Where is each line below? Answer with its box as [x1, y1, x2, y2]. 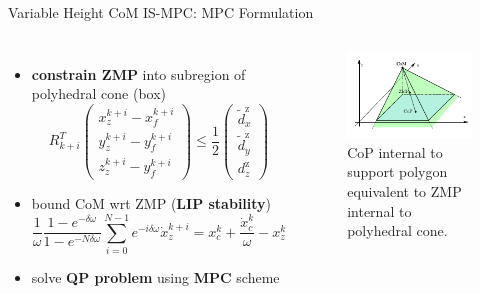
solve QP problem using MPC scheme [31, 267, 280, 288]
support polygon [347, 161, 448, 182]
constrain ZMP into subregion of [31, 63, 246, 84]
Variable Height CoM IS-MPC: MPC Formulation [8, 2, 314, 22]
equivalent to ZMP [347, 181, 462, 202]
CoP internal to [347, 141, 443, 162]
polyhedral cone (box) [31, 83, 167, 104]
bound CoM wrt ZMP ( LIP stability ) [31, 193, 272, 213]
